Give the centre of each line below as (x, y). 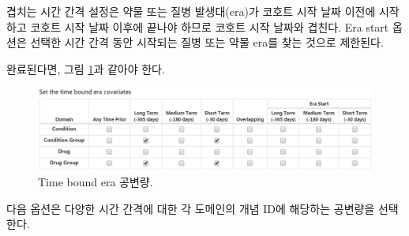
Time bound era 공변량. (96, 182)
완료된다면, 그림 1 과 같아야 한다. (86, 68)
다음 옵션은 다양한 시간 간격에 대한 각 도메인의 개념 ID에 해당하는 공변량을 (191, 208)
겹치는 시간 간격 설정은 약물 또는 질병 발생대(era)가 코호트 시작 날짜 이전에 (191, 11)
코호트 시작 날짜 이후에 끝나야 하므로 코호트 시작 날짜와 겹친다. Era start (210, 26)
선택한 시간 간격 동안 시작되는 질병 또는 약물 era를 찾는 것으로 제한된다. (207, 42)
